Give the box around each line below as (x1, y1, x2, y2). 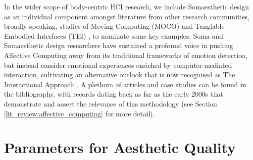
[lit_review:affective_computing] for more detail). (4, 108, 155, 118)
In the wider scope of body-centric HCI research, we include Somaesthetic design (4, 1, 249, 11)
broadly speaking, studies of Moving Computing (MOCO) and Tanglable (4, 21, 225, 31)
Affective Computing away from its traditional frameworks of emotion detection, (4, 50, 248, 60)
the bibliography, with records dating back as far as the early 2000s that (4, 89, 223, 99)
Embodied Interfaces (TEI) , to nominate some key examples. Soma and (4, 30, 223, 41)
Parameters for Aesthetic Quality (4, 137, 236, 158)
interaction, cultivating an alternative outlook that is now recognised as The (4, 69, 235, 80)
